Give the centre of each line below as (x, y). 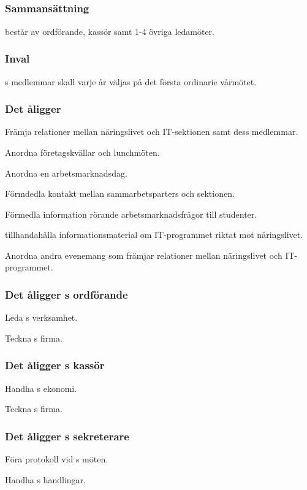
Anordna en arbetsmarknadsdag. (66, 173)
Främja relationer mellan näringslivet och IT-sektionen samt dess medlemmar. (152, 132)
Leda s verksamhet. (41, 317)
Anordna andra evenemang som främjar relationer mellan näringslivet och (144, 255)
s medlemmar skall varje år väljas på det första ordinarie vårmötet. (131, 81)
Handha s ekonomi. (41, 388)
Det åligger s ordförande (66, 294)
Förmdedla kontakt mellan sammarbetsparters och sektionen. (120, 193)
